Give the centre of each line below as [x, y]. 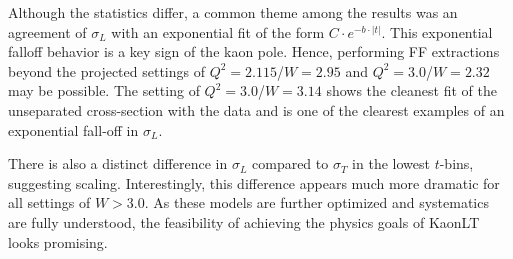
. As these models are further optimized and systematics [316, 202]
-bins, [456, 163]
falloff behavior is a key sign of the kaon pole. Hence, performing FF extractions [254, 51]
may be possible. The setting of [104, 90]
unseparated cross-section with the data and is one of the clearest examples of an [256, 109]
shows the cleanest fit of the [411, 90]
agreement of [47, 31]
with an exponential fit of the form [218, 31]
